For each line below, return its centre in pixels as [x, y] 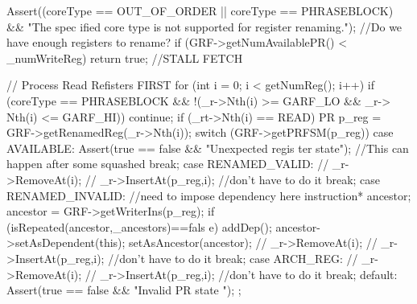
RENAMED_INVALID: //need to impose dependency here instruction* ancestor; [209, 195]
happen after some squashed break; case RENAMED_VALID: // [168, 164]
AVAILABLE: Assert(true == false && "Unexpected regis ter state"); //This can [208, 148]
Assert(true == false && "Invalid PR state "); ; [124, 290]
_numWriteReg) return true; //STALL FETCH [125, 58]
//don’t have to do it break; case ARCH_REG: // [233, 258]
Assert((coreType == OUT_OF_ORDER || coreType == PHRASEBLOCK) [200, 10]
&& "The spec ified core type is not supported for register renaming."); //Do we [204, 26]
